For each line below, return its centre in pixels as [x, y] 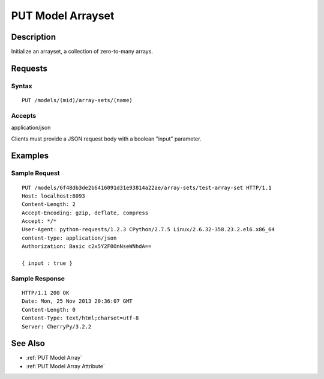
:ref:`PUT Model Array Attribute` [65, 366]
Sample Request [35, 173]
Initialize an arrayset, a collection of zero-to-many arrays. [82, 52]
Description [34, 37]
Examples [30, 156]
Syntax [22, 86]
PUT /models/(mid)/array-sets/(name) [77, 100]
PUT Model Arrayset [63, 16]
